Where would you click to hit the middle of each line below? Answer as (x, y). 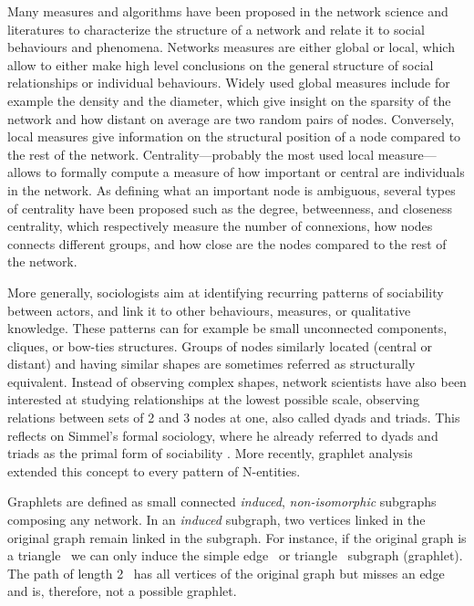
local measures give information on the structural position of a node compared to (234, 136)
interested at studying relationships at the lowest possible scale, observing (213, 399)
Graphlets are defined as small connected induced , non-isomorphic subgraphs (222, 502)
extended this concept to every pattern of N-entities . (154, 470)
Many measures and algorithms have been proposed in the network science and (228, 11)
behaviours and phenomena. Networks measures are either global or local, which (231, 47)
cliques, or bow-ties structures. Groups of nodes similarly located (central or (220, 345)
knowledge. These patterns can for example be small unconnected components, (227, 328)
